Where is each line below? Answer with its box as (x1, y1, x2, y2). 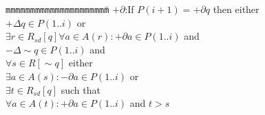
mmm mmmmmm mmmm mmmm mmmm (6, 5, 109, 15)
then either (213, 2, 259, 16)
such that (61, 82, 100, 97)
